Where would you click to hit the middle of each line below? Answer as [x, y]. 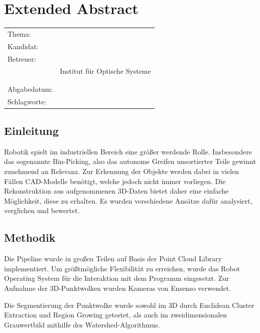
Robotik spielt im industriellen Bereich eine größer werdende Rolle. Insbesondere [128, 151]
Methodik [30, 237]
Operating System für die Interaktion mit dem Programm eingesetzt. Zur [117, 278]
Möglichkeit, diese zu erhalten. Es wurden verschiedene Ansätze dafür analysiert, [128, 200]
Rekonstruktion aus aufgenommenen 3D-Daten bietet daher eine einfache [116, 191]
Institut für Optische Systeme [105, 71]
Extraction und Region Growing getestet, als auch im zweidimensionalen [116, 315]
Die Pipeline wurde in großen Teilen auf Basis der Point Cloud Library [113, 259]
